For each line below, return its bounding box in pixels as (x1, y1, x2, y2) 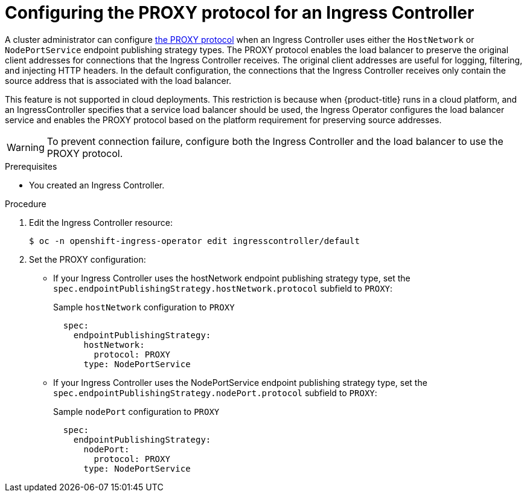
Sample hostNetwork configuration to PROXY (53, 301, 235, 312)
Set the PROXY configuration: (29, 254, 146, 265)
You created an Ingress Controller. (29, 179, 165, 190)
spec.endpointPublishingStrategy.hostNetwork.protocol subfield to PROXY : (53, 283, 393, 293)
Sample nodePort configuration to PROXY (53, 406, 220, 417)
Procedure (5, 198, 46, 209)
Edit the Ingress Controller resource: (29, 217, 173, 228)
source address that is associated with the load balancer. (5, 75, 232, 86)
